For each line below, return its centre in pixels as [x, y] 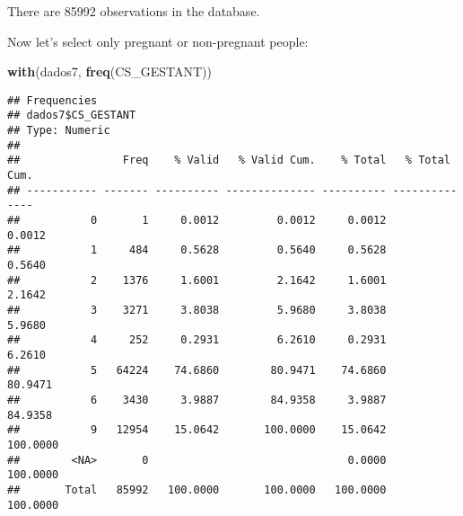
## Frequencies [52, 100]
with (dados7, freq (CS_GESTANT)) [109, 71]
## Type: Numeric [59, 131]
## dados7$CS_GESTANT [72, 116]
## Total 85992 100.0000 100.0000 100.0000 [197, 489]
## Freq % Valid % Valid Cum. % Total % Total [229, 160]
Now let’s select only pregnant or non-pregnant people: [158, 41]
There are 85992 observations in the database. [134, 11]
